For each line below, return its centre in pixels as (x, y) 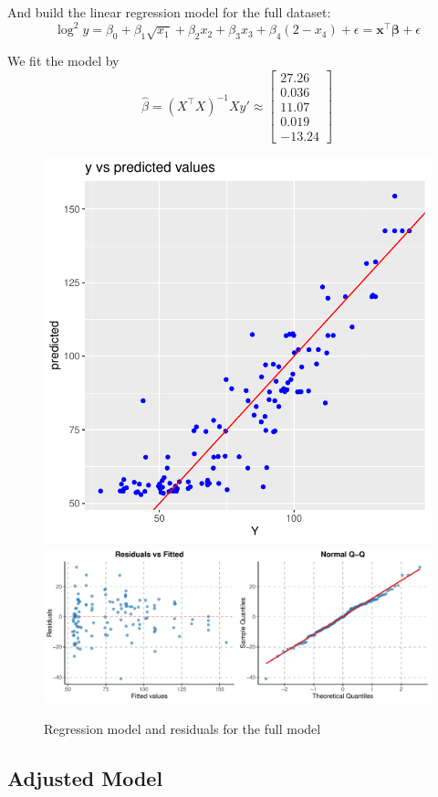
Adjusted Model (85, 777)
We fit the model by (63, 61)
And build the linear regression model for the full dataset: (169, 12)
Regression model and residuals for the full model (182, 728)
